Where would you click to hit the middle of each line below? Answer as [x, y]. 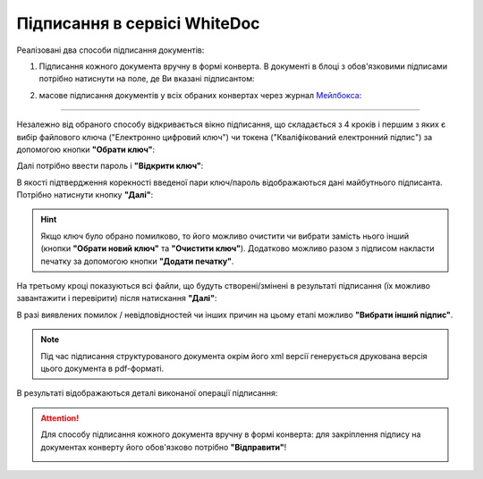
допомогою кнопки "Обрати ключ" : [86, 149]
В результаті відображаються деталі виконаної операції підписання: [147, 393]
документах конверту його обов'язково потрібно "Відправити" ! [164, 447]
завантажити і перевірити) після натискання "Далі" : [117, 298]
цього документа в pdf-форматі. [102, 368]
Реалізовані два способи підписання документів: [110, 50]
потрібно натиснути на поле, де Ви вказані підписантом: [147, 79]
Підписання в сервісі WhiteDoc [138, 23]
